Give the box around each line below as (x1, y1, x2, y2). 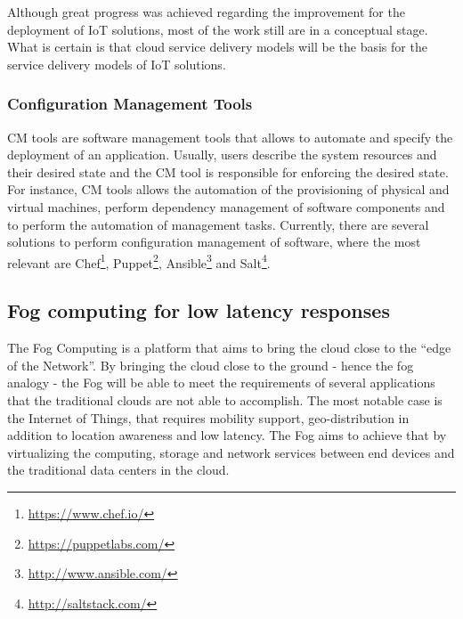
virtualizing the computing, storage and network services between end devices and (7, 443, 455, 461)
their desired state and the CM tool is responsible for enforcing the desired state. (7, 162, 449, 181)
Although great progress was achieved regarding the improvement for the (7, 3, 405, 20)
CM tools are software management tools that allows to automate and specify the (7, 127, 453, 146)
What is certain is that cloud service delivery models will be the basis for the (7, 37, 427, 56)
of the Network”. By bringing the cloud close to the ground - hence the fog (7, 355, 414, 374)
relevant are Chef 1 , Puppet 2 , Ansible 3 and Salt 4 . (7, 250, 271, 272)
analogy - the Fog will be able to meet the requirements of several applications (7, 373, 435, 392)
